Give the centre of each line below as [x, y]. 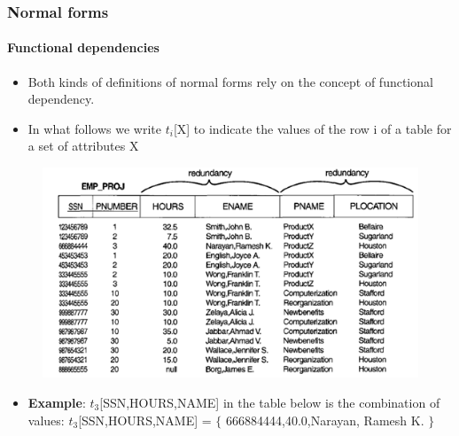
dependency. [61, 99]
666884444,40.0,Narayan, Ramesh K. [325, 420]
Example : [57, 402]
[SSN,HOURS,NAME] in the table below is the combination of [270, 402]
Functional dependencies [83, 47]
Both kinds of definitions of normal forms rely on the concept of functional [230, 81]
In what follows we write [95, 128]
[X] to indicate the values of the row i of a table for [312, 128]
